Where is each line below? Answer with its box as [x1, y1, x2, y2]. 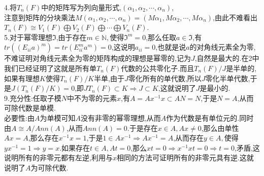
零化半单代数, [205, 73, 250, 83]
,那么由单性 [201, 122, 239, 133]
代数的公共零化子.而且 [121, 62, 194, 73]
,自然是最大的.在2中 [194, 53, 259, 63]
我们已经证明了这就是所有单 [4, 62, 96, 73]
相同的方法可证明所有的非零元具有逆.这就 [116, 152, 254, 163]
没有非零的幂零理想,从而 [80, 112, 161, 123]
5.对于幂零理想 [4, 31, 52, 42]
